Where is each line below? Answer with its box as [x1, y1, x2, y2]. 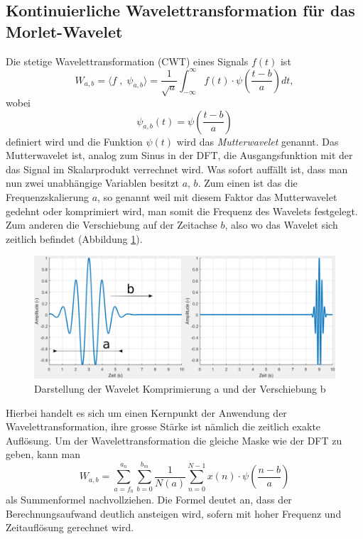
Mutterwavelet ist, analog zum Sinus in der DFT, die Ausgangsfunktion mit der [6, 148, 353, 163]
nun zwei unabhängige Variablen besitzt [6, 175, 179, 190]
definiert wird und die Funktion [6, 134, 143, 148]
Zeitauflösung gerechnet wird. [6, 520, 134, 535]
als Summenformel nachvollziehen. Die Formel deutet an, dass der [6, 491, 292, 506]
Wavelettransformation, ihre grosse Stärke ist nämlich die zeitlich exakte [6, 419, 321, 434]
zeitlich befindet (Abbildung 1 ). [6, 231, 143, 246]
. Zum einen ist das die [197, 175, 298, 190]
